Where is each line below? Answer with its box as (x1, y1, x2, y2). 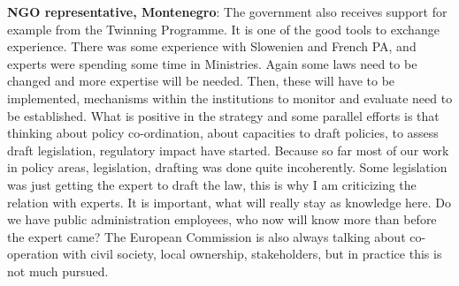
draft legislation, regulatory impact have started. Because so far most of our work (7, 140, 449, 159)
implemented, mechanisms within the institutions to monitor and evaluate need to (7, 88, 453, 107)
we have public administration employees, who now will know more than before (7, 210, 437, 229)
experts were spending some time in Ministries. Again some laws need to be (7, 54, 417, 72)
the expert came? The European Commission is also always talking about (7, 227, 406, 245)
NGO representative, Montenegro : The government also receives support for (7, 3, 448, 20)
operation (7, 245, 59, 263)
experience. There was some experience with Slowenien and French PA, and (7, 37, 417, 56)
